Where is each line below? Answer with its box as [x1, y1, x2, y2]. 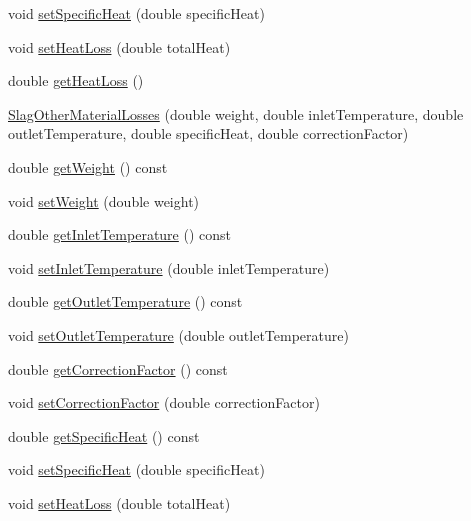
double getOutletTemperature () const [8, 291, 243, 312]
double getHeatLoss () [8, 70, 144, 91]
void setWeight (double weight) [8, 190, 200, 211]
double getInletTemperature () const [8, 224, 232, 245]
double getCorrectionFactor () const [8, 358, 228, 379]
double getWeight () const [8, 156, 168, 177]
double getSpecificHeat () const [8, 425, 200, 446]
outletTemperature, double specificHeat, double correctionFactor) [8, 123, 409, 144]
